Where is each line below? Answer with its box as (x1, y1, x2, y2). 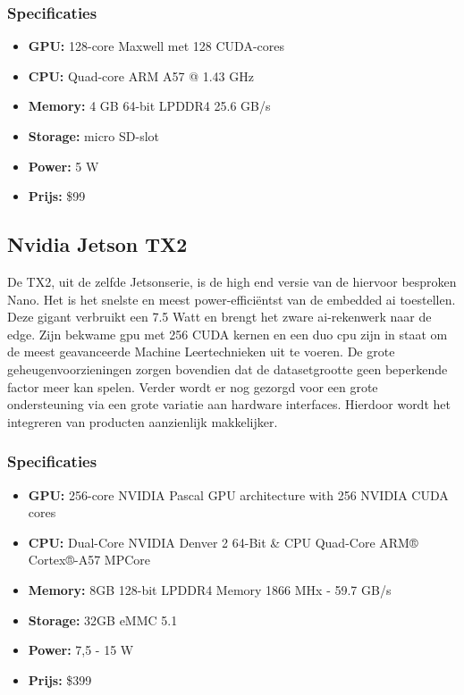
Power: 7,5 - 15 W (28, 641, 134, 659)
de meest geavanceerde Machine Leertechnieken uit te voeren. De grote (7, 342, 395, 361)
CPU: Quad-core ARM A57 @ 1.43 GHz (28, 66, 254, 85)
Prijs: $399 (28, 670, 92, 689)
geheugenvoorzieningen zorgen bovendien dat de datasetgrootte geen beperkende (7, 359, 448, 378)
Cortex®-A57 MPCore (28, 550, 151, 569)
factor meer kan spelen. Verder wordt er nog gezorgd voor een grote (7, 377, 378, 396)
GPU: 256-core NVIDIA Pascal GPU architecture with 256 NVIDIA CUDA (28, 485, 449, 504)
